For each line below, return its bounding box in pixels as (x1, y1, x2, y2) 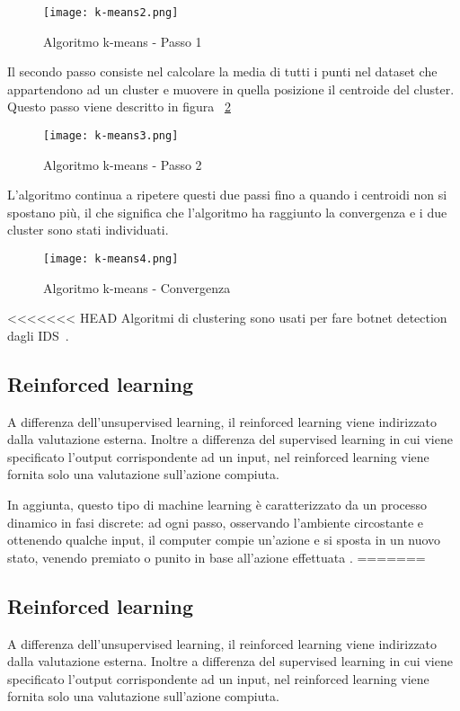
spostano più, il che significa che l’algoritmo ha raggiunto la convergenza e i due (7, 202, 447, 221)
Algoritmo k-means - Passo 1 (43, 31, 202, 50)
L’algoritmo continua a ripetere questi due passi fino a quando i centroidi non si (7, 185, 447, 204)
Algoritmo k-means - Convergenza (43, 278, 231, 297)
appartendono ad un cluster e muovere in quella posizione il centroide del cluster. (7, 79, 455, 98)
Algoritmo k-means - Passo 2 (43, 155, 202, 173)
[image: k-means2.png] (43, 6, 179, 19)
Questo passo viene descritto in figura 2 (7, 97, 231, 116)
